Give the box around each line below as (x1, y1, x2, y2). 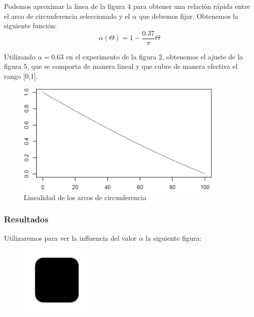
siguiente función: (4, 20, 57, 31)
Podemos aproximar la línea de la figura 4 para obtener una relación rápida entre (4, 1, 251, 11)
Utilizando (4, 51, 36, 61)
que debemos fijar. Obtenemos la (139, 10, 239, 21)
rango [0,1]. (4, 71, 38, 81)
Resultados (4, 213, 49, 225)
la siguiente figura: (146, 232, 202, 243)
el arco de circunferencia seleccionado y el (4, 10, 130, 21)
